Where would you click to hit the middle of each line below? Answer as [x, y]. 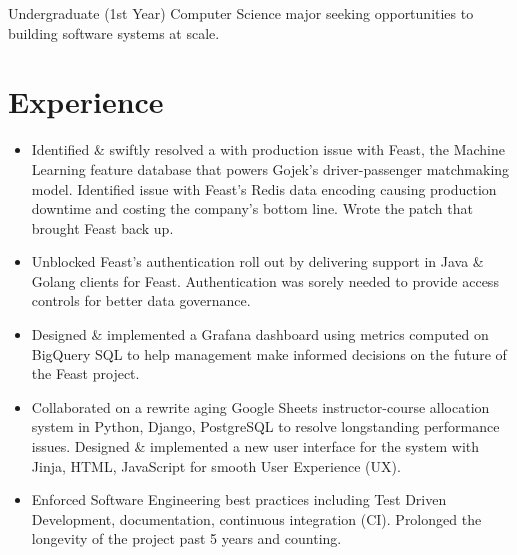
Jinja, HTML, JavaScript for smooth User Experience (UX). [216, 465]
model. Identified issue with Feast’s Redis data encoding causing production [264, 188]
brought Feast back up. [102, 227]
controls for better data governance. [141, 300]
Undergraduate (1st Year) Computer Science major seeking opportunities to [241, 13]
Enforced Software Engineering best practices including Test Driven [239, 499]
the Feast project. [85, 373]
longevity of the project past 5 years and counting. [186, 538]
